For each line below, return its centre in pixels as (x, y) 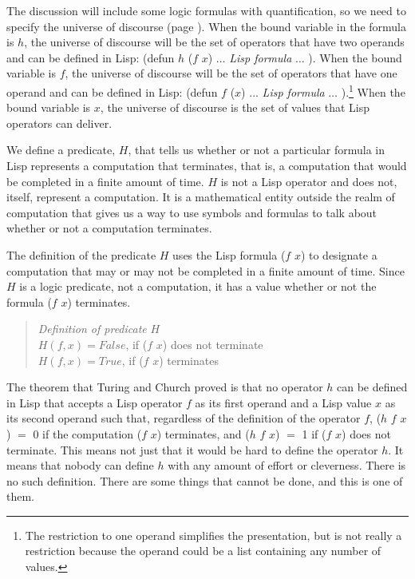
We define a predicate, (61, 150)
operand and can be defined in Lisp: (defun (112, 91)
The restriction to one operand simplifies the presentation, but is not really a (213, 535)
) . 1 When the (373, 90)
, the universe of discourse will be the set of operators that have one (231, 73)
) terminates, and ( (203, 433)
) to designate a (339, 254)
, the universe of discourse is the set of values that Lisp (235, 107)
